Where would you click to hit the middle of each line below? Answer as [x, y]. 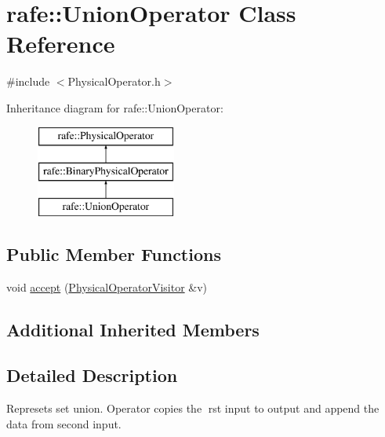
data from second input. [64, 423]
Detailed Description [92, 375]
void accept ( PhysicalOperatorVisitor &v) [107, 286]
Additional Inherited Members [133, 329]
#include [28, 81]
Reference [61, 44]
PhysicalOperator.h [114, 81]
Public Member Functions [114, 253]
